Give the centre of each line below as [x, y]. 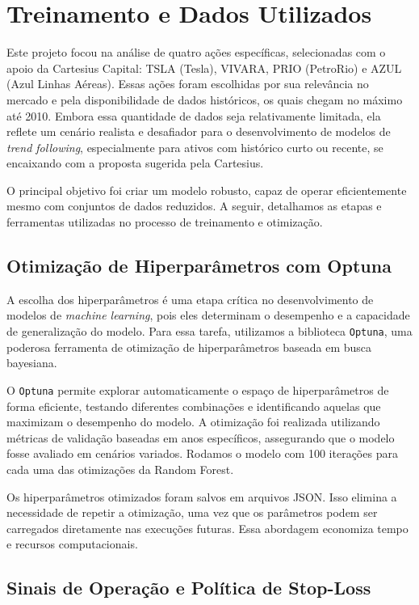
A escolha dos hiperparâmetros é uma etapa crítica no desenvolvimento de [190, 299]
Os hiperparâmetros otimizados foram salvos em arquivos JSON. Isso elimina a [202, 496]
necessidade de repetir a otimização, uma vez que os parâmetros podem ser [192, 512]
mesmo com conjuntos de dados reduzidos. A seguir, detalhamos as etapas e [194, 206]
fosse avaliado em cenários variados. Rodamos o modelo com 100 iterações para [202, 453]
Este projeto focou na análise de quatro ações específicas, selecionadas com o [196, 52]
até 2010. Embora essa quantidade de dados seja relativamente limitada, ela [194, 115]
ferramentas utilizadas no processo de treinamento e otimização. [165, 222]
